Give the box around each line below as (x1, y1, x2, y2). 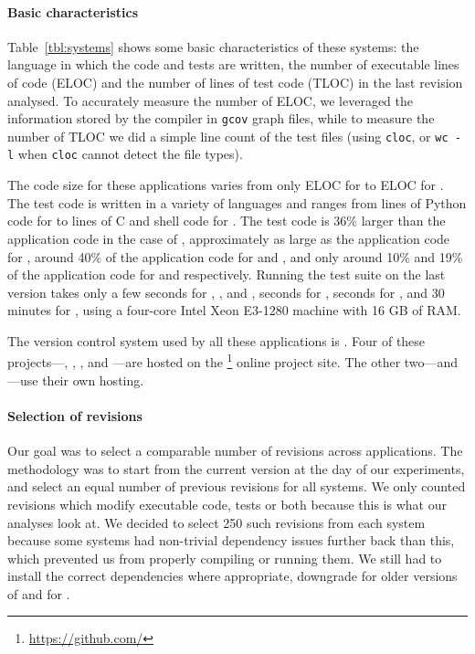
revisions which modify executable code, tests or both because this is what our (7, 494, 447, 513)
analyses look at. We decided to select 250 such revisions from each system (7, 512, 426, 532)
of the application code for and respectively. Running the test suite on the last (7, 265, 446, 284)
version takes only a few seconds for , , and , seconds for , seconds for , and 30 (7, 282, 445, 301)
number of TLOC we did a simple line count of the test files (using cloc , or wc (7, 126, 449, 145)
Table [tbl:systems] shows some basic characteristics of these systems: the (7, 37, 419, 56)
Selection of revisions (7, 406, 142, 425)
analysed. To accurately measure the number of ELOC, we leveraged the (7, 90, 413, 110)
